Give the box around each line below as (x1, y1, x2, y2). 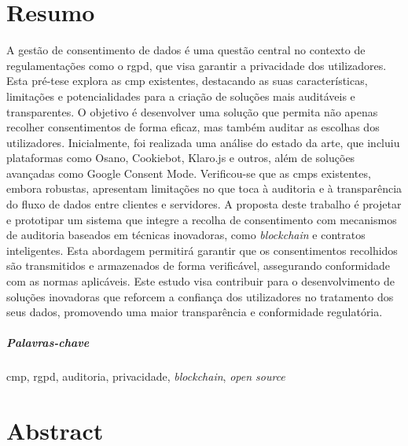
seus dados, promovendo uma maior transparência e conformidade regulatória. (6, 304, 383, 320)
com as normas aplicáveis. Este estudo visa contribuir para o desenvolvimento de (6, 273, 395, 289)
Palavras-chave (6, 334, 90, 351)
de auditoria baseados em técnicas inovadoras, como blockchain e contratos (6, 227, 366, 243)
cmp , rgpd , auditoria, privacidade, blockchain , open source (6, 368, 285, 385)
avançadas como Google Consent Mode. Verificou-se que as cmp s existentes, (6, 164, 371, 181)
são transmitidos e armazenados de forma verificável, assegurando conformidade (6, 257, 390, 274)
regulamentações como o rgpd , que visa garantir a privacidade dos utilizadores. (6, 57, 387, 73)
